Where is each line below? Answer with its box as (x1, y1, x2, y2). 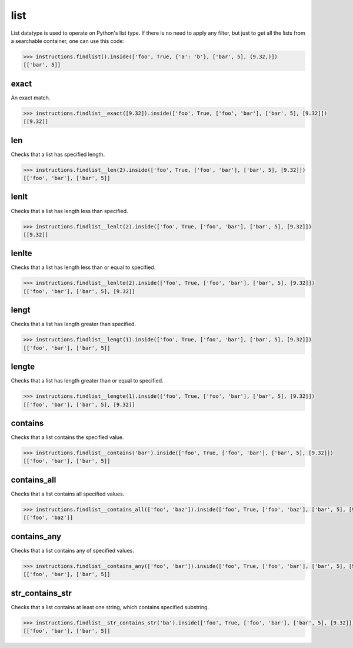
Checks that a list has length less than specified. (11, 207, 129, 214)
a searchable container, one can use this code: (11, 37, 125, 44)
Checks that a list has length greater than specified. (11, 321, 136, 328)
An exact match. (11, 94, 51, 101)
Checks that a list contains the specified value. (11, 434, 124, 441)
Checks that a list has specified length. (11, 151, 105, 158)
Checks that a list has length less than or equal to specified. (11, 264, 156, 271)
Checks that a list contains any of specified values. (11, 547, 135, 554)
